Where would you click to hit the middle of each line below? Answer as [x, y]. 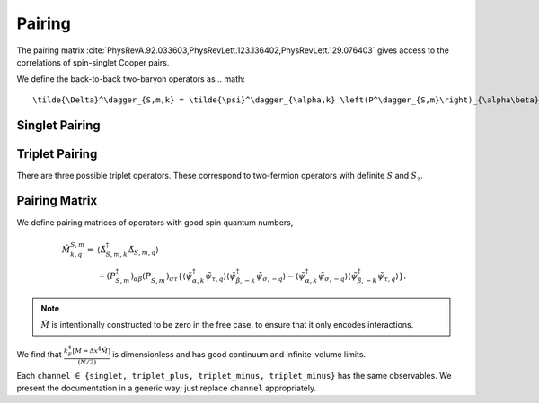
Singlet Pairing [58, 125]
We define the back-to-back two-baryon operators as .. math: [131, 79]
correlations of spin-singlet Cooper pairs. [93, 62]
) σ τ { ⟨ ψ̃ [179, 277]
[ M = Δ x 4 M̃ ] [92, 350]
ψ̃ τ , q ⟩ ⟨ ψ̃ [221, 277]
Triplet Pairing [57, 154]
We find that [39, 354]
